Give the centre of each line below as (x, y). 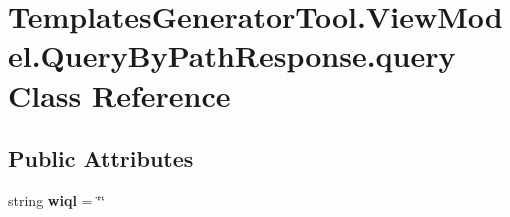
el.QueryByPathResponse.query (232, 55)
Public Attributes (101, 158)
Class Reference (119, 94)
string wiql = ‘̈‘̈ (56, 199)
